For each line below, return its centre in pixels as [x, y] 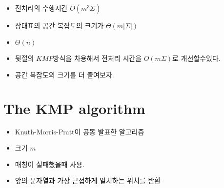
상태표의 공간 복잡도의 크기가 [59, 25]
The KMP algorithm [74, 108]
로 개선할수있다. [196, 58]
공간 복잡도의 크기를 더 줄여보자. [64, 74]
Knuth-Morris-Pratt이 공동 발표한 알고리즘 [80, 131]
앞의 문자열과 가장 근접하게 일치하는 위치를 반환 [88, 180]
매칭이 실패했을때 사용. [50, 164]
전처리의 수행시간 [41, 8]
